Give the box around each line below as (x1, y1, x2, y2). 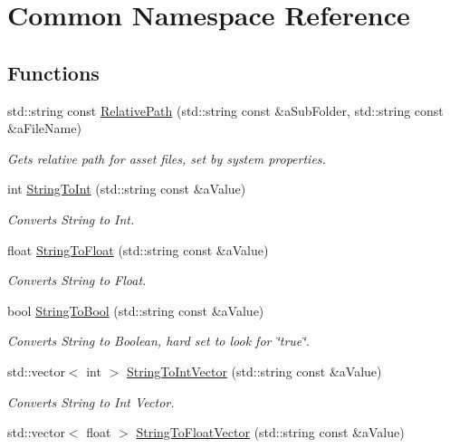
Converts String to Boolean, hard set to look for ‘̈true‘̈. (7, 331, 310, 350)
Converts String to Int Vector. (7, 392, 175, 411)
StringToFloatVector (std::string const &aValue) (136, 423, 405, 442)
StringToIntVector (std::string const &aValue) (126, 361, 382, 380)
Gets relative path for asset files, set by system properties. (7, 148, 326, 167)
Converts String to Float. (7, 271, 147, 290)
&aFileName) (7, 119, 81, 138)
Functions (7, 58, 100, 86)
